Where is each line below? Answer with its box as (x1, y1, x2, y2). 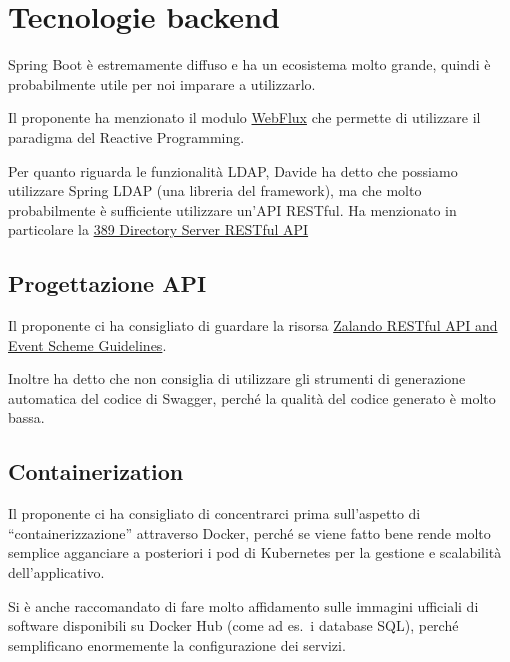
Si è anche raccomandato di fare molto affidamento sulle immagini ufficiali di (8, 595, 479, 616)
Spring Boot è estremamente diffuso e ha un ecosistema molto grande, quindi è (8, 54, 491, 75)
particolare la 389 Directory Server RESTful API (8, 219, 309, 240)
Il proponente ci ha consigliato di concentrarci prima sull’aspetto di (8, 503, 421, 524)
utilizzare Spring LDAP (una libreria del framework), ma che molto (8, 180, 422, 201)
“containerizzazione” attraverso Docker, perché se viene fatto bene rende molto (8, 522, 491, 543)
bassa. (8, 407, 45, 428)
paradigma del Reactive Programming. (8, 126, 245, 147)
